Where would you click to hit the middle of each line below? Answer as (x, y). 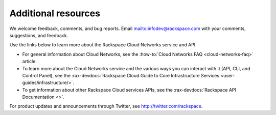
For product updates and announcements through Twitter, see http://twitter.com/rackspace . (106, 106)
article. (29, 62)
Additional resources (55, 13)
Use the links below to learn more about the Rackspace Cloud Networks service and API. (103, 45)
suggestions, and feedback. (39, 35)
